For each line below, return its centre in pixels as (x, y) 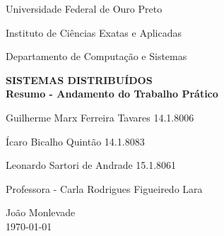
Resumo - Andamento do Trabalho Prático (112, 94)
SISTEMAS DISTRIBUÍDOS (79, 79)
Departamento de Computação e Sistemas (96, 56)
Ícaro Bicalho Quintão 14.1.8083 (75, 141)
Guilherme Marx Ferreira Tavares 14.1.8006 (100, 117)
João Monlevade (41, 212)
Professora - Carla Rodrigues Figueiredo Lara (104, 188)
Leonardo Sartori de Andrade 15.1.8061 (91, 165)
